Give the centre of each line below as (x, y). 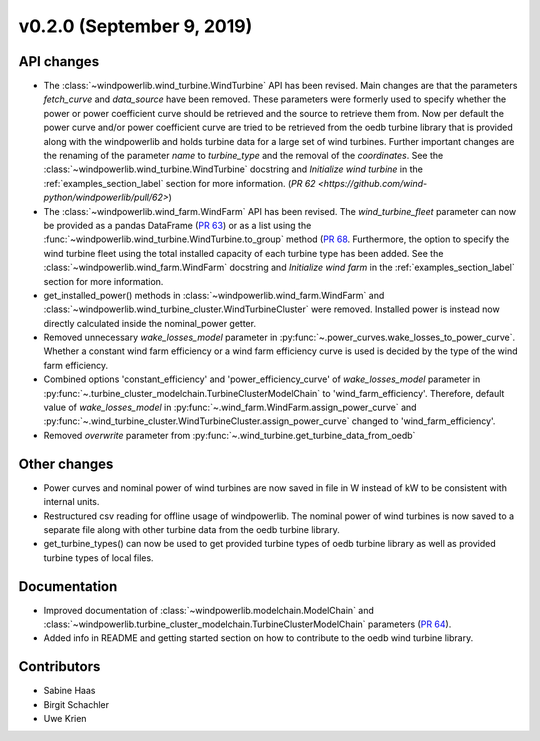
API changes (59, 61)
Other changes (66, 463)
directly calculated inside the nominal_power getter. (150, 323)
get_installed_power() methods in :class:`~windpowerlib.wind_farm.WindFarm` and (214, 295)
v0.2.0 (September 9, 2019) (135, 26)
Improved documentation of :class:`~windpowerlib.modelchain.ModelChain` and (209, 610)
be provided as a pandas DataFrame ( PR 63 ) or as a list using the (177, 225)
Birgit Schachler (76, 704)
